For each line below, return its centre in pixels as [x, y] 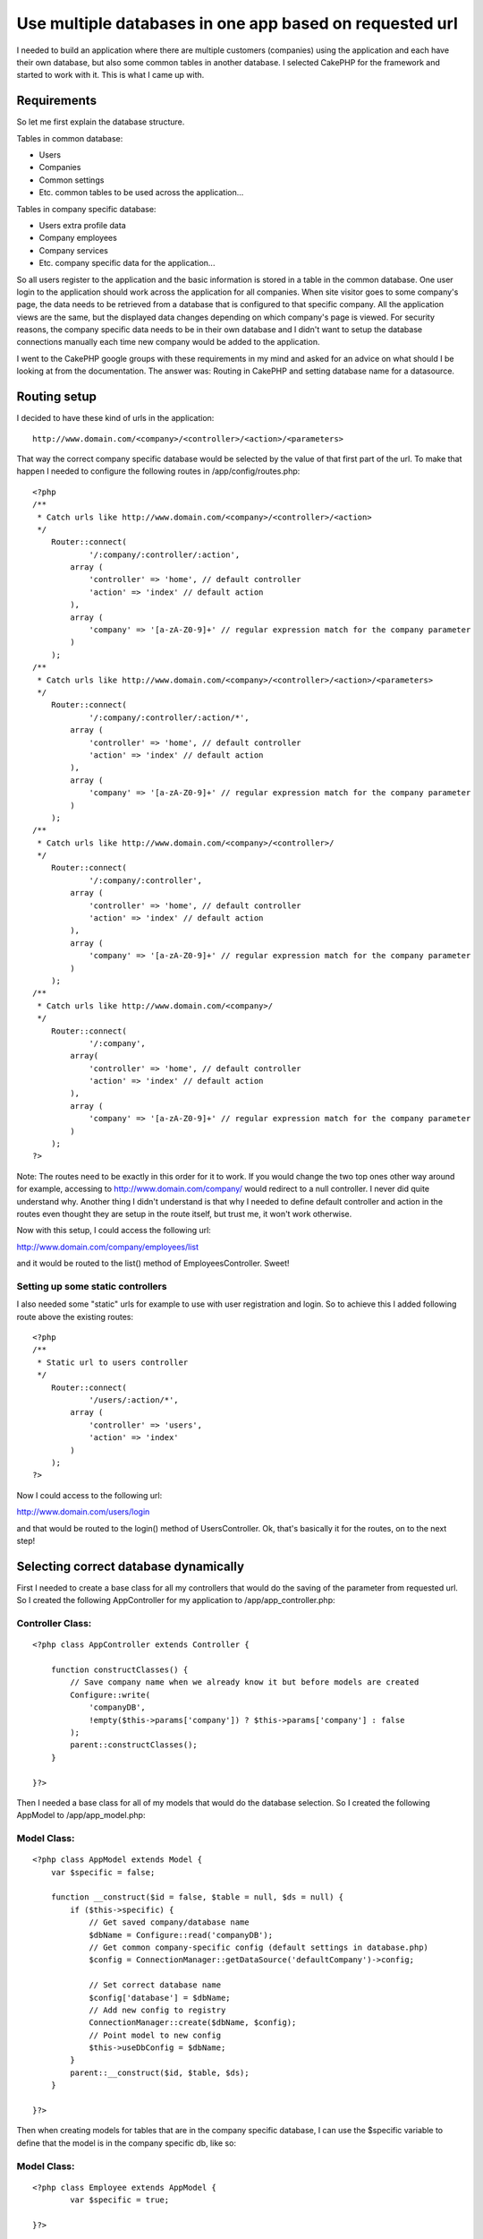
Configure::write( [110, 1694]
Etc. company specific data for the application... [127, 263]
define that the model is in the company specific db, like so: [127, 2143]
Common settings [72, 180]
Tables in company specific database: [86, 209]
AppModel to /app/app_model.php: [81, 1815]
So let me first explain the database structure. [101, 122]
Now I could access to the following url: [89, 1495]
